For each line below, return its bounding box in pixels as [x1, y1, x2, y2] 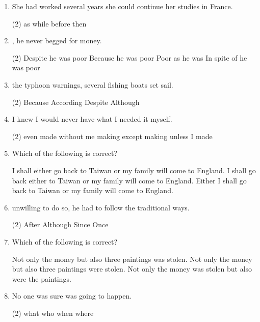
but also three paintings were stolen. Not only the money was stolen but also [12, 263, 252, 274]
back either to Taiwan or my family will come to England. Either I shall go [12, 175, 247, 185]
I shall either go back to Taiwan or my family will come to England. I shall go [12, 165, 256, 175]
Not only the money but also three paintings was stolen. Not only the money [12, 253, 252, 264]
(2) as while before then [12, 18, 87, 29]
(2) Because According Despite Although [12, 96, 140, 107]
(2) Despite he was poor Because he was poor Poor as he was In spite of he [12, 52, 247, 63]
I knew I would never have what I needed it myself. [12, 114, 172, 124]
